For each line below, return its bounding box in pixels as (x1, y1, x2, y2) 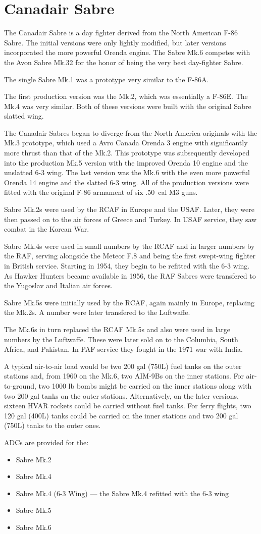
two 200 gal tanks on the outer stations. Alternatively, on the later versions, (4, 390, 239, 401)
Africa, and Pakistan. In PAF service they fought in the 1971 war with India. (4, 344, 243, 354)
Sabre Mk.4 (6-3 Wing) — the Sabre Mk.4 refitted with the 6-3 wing (16, 488, 229, 498)
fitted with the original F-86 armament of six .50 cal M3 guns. (4, 187, 198, 197)
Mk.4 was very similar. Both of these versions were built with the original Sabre (4, 100, 251, 111)
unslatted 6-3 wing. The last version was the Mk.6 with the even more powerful (4, 167, 250, 178)
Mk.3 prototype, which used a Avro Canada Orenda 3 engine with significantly (4, 137, 248, 148)
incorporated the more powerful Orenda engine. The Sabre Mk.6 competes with (4, 47, 250, 58)
